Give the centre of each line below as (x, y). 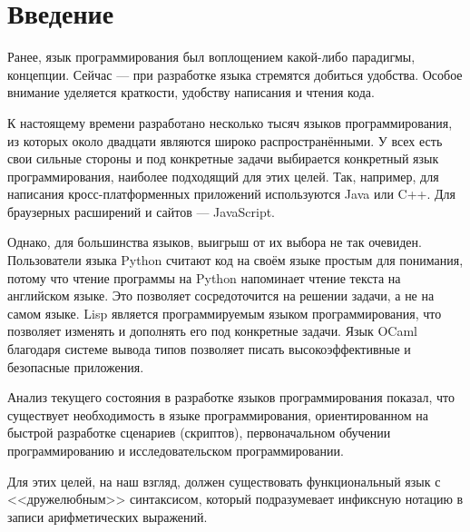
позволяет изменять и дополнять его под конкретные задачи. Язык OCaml (212, 331)
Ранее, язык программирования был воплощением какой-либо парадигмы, (211, 57)
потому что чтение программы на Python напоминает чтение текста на (204, 277)
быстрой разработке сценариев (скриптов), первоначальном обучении (199, 433)
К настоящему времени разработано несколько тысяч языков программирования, (230, 122)
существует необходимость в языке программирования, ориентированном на (218, 414)
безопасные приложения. (76, 366)
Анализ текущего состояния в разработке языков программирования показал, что (231, 397)
